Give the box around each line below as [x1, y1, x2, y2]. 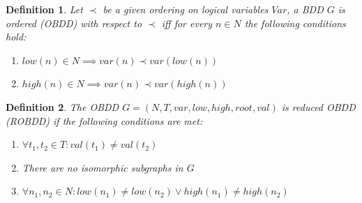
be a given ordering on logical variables [103, 2, 269, 16]
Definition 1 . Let [6, 2, 83, 16]
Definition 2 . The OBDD [6, 99, 119, 114]
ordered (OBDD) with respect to [6, 15, 142, 30]
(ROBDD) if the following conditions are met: [6, 113, 203, 128]
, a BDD [287, 2, 324, 16]
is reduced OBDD [281, 99, 356, 114]
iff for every [161, 15, 213, 30]
